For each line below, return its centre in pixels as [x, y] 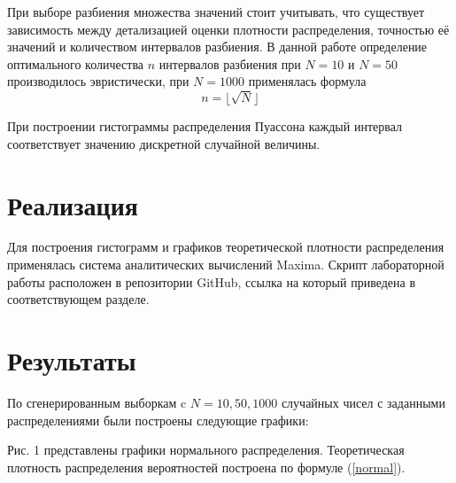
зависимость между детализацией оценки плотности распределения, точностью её [228, 29]
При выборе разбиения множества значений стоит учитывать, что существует [216, 12]
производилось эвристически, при [98, 81]
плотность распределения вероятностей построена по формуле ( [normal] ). [206, 467]
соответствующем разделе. [78, 299]
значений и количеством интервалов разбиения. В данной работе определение [217, 47]
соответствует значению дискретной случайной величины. [164, 143]
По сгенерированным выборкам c [97, 402]
